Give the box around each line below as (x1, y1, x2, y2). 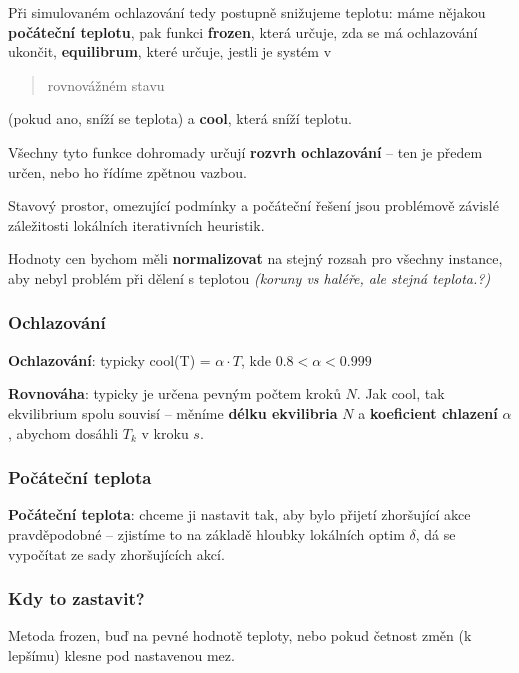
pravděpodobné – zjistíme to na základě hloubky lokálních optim (8, 523, 405, 544)
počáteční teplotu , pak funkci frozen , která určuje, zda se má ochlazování (8, 21, 478, 42)
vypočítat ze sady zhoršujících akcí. (8, 543, 225, 564)
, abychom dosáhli (8, 422, 119, 443)
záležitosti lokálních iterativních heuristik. (8, 214, 265, 235)
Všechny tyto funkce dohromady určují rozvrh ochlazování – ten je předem (8, 141, 483, 162)
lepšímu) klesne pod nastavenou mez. (8, 644, 235, 665)
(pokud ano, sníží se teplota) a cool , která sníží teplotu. (8, 108, 352, 129)
